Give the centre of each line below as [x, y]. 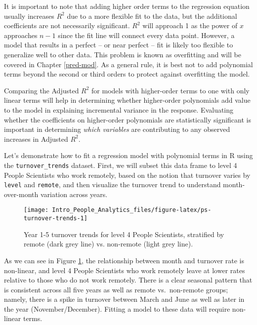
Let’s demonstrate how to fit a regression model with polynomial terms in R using [128, 155]
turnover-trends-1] [56, 219]
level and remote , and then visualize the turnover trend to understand [112, 184]
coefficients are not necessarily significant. [67, 25]
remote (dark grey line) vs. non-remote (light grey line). [108, 244]
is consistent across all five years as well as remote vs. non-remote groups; [116, 289]
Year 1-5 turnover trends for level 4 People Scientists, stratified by [124, 234]
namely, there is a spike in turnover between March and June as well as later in [124, 299]
